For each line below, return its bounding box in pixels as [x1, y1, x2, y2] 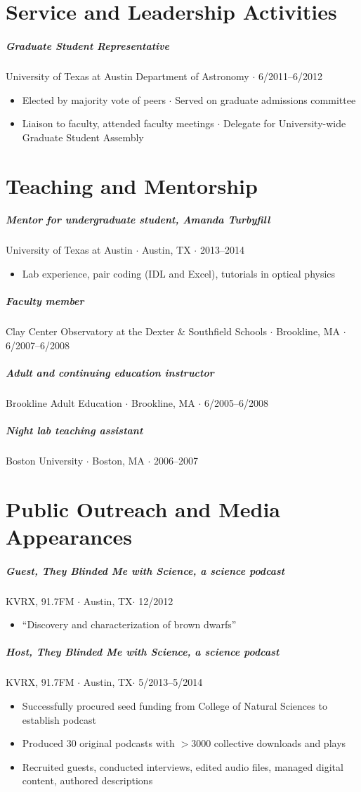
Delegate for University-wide [223, 116, 346, 131]
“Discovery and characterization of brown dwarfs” [22, 617, 237, 632]
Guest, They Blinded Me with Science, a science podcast [6, 563, 285, 578]
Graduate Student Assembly [22, 129, 144, 144]
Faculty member [6, 294, 84, 309]
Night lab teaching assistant [6, 422, 143, 437]
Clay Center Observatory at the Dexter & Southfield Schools [6, 324, 267, 338]
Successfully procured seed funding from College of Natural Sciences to [22, 698, 327, 713]
